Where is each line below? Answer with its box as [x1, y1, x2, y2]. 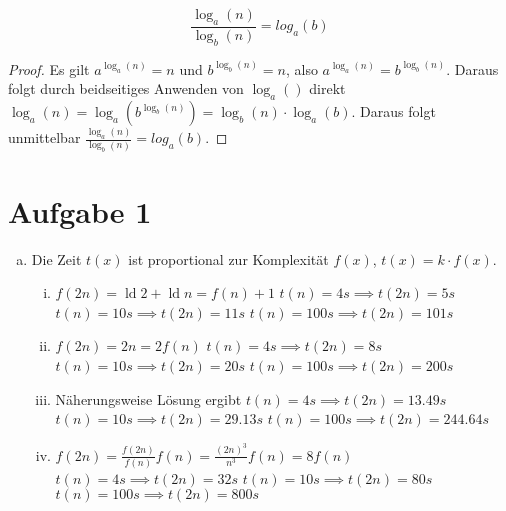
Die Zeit [31, 248, 82, 269]
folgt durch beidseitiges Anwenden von [8, 78, 244, 99]
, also [285, 58, 318, 79]
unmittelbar [8, 127, 81, 148]
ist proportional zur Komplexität [128, 248, 329, 269]
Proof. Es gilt [8, 58, 90, 79]
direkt [309, 78, 346, 99]
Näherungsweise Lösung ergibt [55, 388, 242, 409]
